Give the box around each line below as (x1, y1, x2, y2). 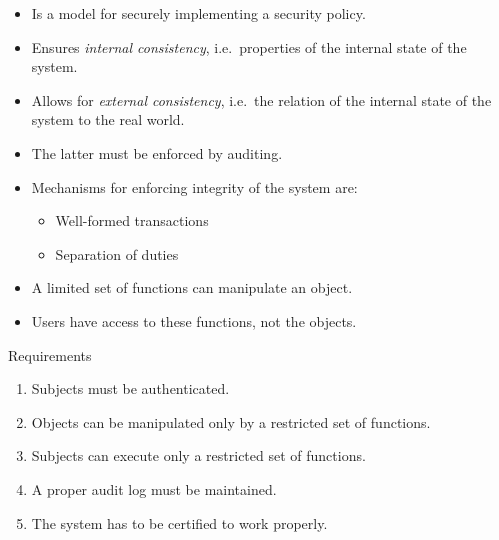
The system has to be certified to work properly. (31, 512, 328, 533)
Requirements (8, 344, 92, 365)
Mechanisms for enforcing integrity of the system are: (31, 176, 358, 197)
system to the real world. (31, 109, 185, 130)
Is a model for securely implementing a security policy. (31, 3, 366, 23)
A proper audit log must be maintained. (31, 478, 277, 499)
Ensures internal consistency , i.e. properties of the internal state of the (31, 36, 467, 57)
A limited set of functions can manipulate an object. (31, 277, 353, 298)
